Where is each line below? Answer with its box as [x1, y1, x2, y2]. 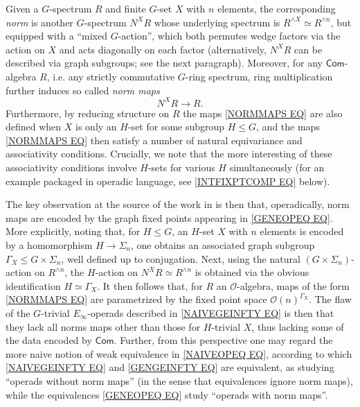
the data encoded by [6, 333, 92, 347]
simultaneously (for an [229, 160, 325, 175]
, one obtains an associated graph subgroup [130, 238, 315, 252]
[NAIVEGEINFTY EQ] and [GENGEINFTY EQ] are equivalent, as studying [6, 360, 334, 374]
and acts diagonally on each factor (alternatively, [59, 42, 267, 56]
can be [294, 42, 323, 56]
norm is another [6, 15, 73, 29]
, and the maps [256, 119, 320, 134]
